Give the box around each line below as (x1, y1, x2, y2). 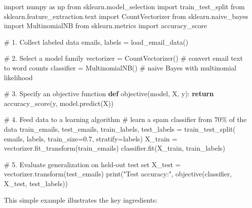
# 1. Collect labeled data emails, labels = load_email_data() (4, 36, 189, 47)
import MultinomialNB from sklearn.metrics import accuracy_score (4, 20, 207, 31)
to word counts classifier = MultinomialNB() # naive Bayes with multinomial (4, 62, 236, 72)
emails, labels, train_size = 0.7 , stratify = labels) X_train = (4, 133, 177, 143)
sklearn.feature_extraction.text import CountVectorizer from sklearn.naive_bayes (4, 11, 249, 21)
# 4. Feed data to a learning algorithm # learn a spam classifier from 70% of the (4, 114, 247, 124)
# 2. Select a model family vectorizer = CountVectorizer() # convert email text (4, 53, 243, 63)
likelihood (4, 72, 33, 82)
